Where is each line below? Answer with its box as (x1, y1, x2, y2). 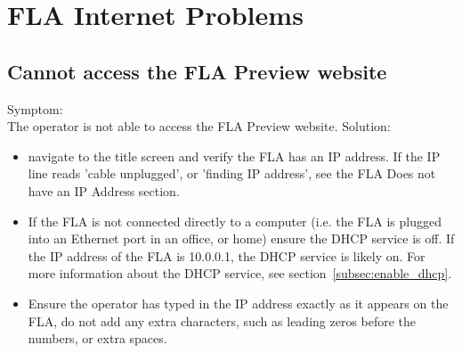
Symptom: (7, 99, 63, 118)
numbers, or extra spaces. (28, 329, 167, 348)
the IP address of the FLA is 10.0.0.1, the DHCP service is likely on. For (28, 246, 426, 265)
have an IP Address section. (28, 181, 180, 200)
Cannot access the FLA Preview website (7, 57, 387, 85)
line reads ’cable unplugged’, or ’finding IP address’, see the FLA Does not (28, 164, 436, 183)
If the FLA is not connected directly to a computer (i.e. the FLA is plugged (28, 211, 442, 230)
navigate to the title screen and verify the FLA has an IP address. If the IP (28, 146, 441, 165)
